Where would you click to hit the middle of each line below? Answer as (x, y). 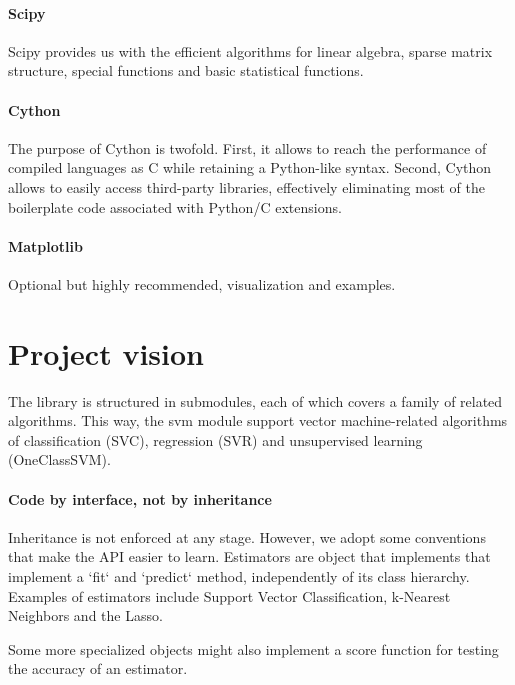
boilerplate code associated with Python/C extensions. (175, 206)
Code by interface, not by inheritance (140, 498)
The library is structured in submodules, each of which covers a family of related (255, 400)
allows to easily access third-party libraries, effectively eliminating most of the (246, 186)
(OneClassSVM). (59, 459)
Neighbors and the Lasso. (85, 615)
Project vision (106, 352)
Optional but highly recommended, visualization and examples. (202, 283)
